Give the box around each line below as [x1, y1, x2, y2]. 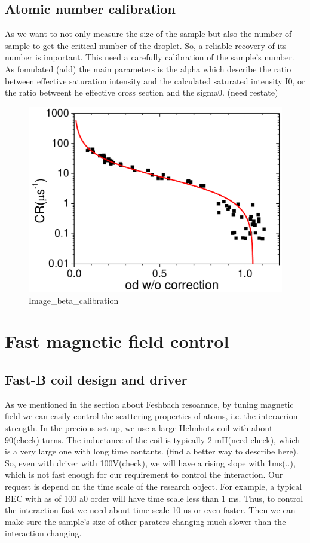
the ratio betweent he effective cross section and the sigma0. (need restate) [5, 86, 278, 99]
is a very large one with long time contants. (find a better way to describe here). [5, 445, 299, 457]
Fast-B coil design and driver [5, 370, 188, 389]
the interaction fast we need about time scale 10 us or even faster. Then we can [5, 504, 296, 516]
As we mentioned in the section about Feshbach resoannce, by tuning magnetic [5, 398, 294, 410]
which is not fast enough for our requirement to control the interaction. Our [5, 468, 283, 481]
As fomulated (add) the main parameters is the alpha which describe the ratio [5, 62, 291, 75]
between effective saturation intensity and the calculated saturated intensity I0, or [5, 74, 305, 87]
